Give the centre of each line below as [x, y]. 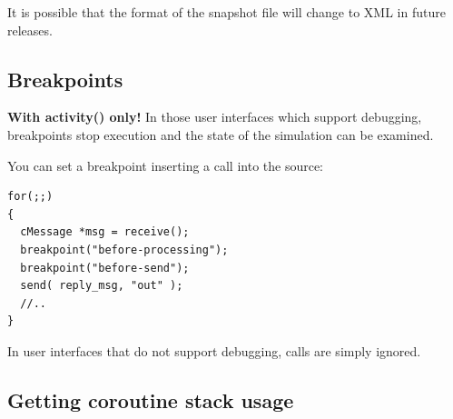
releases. [30, 30]
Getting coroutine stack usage [151, 399]
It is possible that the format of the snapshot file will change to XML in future [226, 12]
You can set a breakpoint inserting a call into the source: [166, 165]
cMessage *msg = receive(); [105, 232]
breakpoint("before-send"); [105, 268]
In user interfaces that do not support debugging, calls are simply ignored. [214, 350]
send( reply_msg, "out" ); [102, 286]
